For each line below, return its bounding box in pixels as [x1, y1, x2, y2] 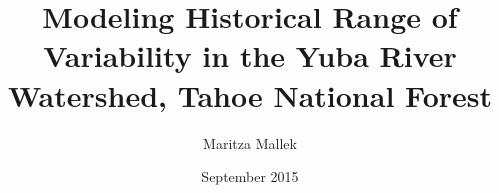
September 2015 [201, 166, 299, 187]
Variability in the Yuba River [43, 35, 457, 76]
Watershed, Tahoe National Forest [8, 74, 492, 115]
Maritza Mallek [203, 132, 297, 153]
